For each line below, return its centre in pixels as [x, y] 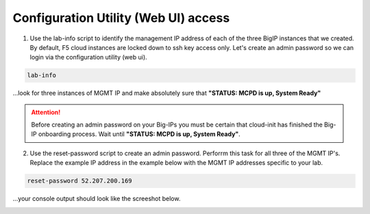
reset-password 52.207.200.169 [80, 181]
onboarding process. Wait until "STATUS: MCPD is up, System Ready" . [139, 134]
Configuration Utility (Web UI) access [121, 18]
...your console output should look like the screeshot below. [97, 199]
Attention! [46, 112]
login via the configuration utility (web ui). [88, 57]
